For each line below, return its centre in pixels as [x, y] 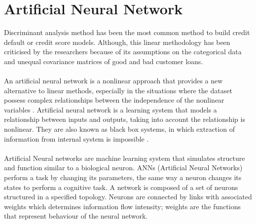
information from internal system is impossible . [76, 138]
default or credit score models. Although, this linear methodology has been [117, 42]
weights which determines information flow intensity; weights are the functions [122, 206]
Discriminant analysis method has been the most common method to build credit [127, 32]
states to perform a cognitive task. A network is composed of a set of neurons [121, 187]
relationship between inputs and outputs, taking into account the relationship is [125, 119]
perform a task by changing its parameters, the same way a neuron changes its [123, 177]
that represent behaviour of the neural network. [76, 216]
